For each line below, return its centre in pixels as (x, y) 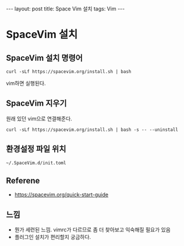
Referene (23, 181)
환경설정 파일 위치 (36, 149)
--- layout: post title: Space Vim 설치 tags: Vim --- (66, 9)
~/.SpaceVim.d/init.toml (36, 163)
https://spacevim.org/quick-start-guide (61, 195)
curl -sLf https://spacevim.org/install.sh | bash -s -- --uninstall (92, 130)
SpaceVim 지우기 (36, 103)
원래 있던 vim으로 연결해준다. (39, 119)
